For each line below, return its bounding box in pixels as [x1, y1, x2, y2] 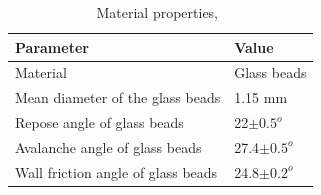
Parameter [15, 36, 89, 57]
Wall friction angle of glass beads [15, 161, 218, 182]
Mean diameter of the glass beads [15, 87, 221, 108]
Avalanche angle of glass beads [15, 136, 202, 157]
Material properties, [96, 2, 219, 22]
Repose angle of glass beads [15, 112, 184, 133]
